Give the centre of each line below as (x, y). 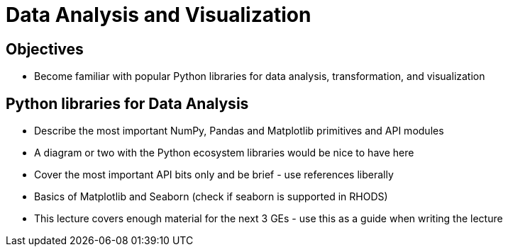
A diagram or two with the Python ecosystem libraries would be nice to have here (224, 153)
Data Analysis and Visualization (159, 15)
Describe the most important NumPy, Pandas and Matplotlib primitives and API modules (239, 131)
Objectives (45, 49)
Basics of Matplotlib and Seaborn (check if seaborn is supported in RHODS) (211, 197)
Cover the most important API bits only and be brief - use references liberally (214, 175)
